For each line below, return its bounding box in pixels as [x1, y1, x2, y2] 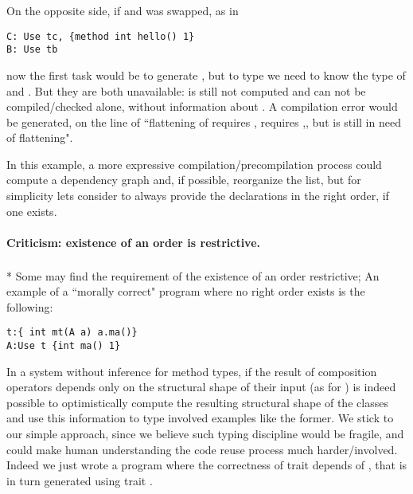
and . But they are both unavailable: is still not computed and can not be [6, 82, 366, 99]
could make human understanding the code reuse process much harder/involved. [6, 441, 398, 457]
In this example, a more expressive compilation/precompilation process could [6, 155, 382, 172]
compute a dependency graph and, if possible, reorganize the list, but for [6, 171, 361, 188]
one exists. [6, 202, 57, 219]
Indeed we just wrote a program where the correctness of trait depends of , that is [6, 457, 407, 473]
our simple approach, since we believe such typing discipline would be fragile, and [6, 425, 404, 441]
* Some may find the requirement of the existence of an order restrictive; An [6, 267, 380, 284]
